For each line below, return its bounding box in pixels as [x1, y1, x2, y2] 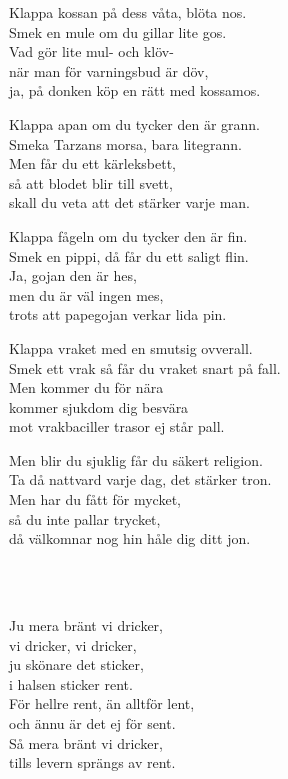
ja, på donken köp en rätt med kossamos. [9, 80, 261, 101]
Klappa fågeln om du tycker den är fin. [9, 225, 248, 246]
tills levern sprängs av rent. [9, 752, 176, 773]
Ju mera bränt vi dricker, [9, 615, 163, 636]
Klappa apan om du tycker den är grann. [9, 113, 260, 134]
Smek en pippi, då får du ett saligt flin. [9, 245, 249, 266]
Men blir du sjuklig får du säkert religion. [9, 449, 263, 470]
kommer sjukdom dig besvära [9, 396, 189, 417]
